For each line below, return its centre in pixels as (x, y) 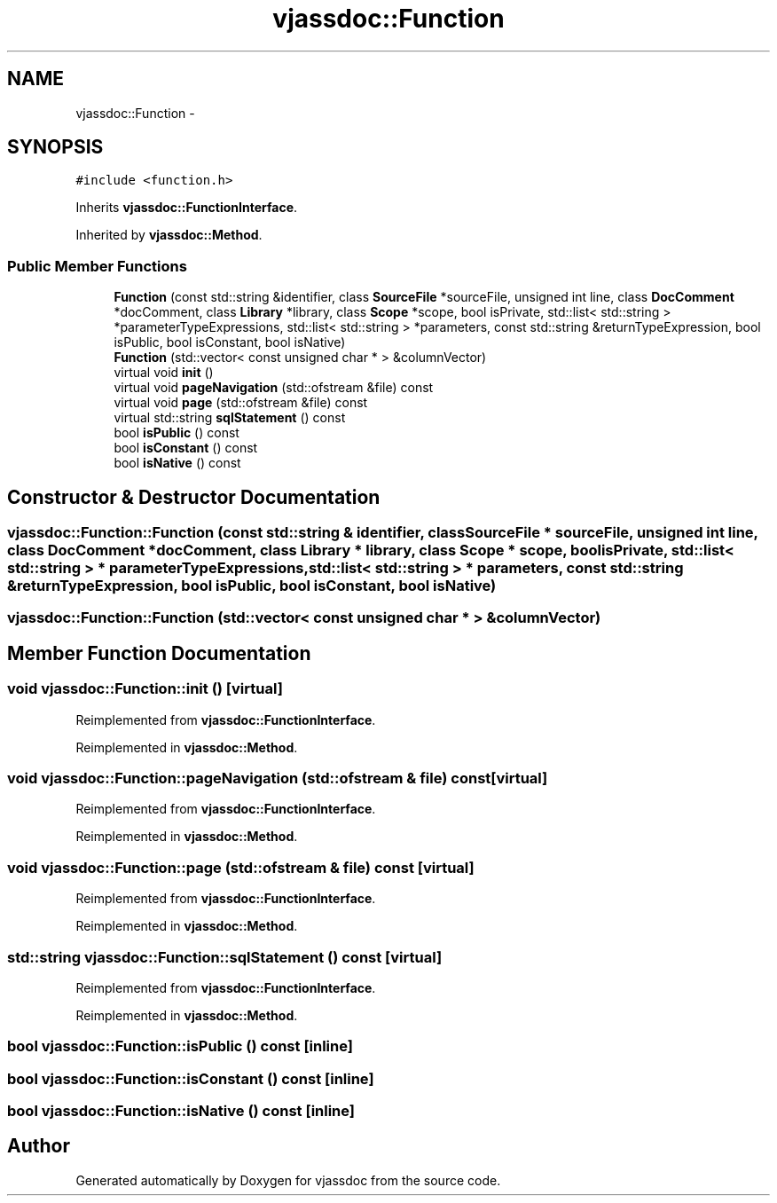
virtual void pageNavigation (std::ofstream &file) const (274, 388)
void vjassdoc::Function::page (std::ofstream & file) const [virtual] (241, 867)
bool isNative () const (177, 463)
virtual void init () (164, 373)
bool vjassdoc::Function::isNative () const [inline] (181, 1111)
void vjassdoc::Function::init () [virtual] (145, 689)
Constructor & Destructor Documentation (194, 497)
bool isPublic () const (177, 433)
